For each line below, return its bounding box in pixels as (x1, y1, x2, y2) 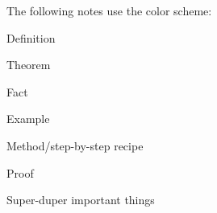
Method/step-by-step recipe (6, 137, 144, 154)
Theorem (6, 56, 51, 73)
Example (6, 110, 50, 127)
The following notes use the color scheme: (6, 2, 212, 18)
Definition (6, 29, 56, 46)
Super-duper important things (6, 191, 155, 208)
